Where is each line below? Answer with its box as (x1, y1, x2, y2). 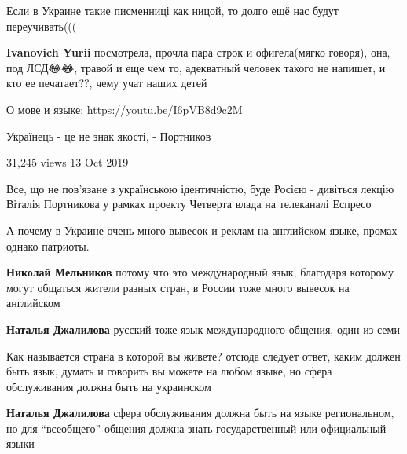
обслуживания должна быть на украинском (6, 378, 211, 394)
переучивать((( (6, 17, 77, 34)
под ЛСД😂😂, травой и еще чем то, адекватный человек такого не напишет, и (6, 59, 386, 75)
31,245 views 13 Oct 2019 (6, 154, 129, 170)
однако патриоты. (6, 237, 90, 254)
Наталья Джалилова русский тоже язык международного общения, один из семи (6, 320, 400, 337)
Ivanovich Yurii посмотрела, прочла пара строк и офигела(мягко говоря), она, (6, 44, 390, 60)
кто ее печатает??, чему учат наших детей (6, 75, 207, 91)
